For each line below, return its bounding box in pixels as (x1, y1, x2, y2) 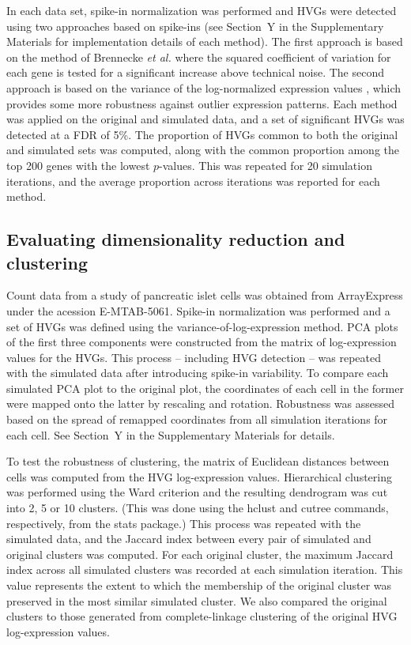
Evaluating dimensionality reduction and (6, 227, 345, 251)
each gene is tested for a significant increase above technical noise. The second (6, 64, 385, 81)
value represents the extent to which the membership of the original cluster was (6, 577, 392, 593)
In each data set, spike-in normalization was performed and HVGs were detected (6, 2, 397, 18)
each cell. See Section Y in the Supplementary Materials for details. (6, 426, 335, 443)
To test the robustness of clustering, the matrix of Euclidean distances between (6, 453, 390, 470)
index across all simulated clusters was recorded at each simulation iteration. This (6, 561, 403, 578)
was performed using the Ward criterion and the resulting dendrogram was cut (6, 484, 388, 500)
